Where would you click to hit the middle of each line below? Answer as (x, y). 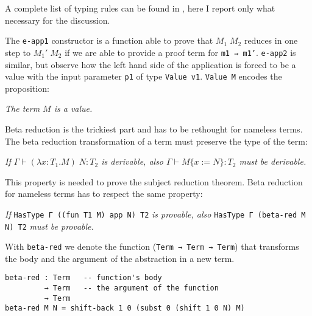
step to (18, 52)
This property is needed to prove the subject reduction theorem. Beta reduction (154, 181)
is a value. (73, 108)
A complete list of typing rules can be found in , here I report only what (140, 8)
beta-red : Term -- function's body (83, 278)
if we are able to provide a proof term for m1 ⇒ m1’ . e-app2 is (180, 52)
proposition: (27, 88)
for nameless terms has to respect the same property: (104, 194)
